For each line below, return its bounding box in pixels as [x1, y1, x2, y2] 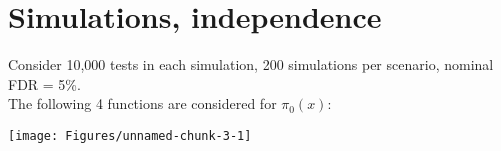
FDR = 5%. [8, 73, 81, 94]
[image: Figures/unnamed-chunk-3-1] [8, 128, 252, 143]
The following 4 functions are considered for [8, 93, 277, 114]
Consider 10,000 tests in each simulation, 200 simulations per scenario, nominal [8, 54, 494, 75]
